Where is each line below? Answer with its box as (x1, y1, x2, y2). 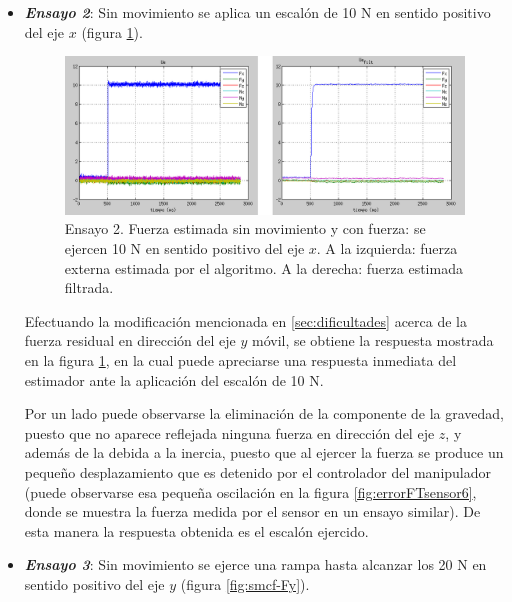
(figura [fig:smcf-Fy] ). (180, 573, 310, 594)
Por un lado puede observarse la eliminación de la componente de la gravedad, (24, 403, 505, 424)
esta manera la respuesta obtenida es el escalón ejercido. (24, 520, 369, 541)
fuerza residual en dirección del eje (24, 330, 236, 351)
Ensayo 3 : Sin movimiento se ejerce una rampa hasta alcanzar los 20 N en (24, 554, 487, 575)
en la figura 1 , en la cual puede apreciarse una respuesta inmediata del (24, 350, 457, 371)
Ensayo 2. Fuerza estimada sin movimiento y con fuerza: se (64, 218, 426, 239)
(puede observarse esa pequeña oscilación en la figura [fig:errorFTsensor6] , (24, 481, 477, 502)
